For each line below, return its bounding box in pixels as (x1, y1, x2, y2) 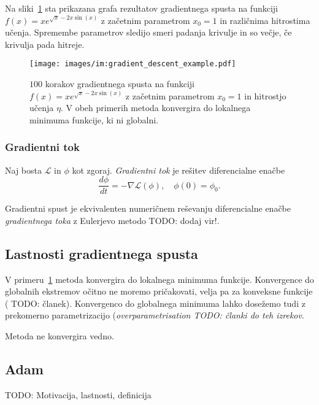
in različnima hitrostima (220, 13, 310, 26)
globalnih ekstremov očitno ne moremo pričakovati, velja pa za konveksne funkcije (5, 285, 313, 298)
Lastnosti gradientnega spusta (5, 244, 198, 263)
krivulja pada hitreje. (5, 37, 85, 50)
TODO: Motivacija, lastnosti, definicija (5, 388, 152, 401)
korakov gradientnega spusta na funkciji (45, 77, 194, 90)
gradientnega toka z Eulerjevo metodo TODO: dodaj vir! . (5, 214, 220, 226)
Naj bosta (5, 163, 42, 176)
